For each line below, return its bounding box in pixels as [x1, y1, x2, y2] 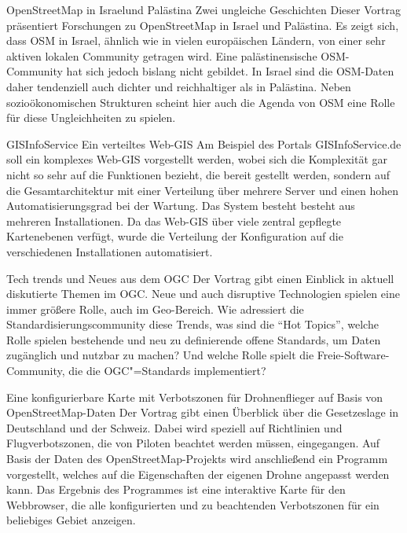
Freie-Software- [317, 347, 390, 363]
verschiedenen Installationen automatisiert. [6, 243, 213, 259]
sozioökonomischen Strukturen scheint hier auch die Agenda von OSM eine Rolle [6, 94, 395, 110]
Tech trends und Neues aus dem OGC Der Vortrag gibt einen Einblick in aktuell [6, 270, 394, 286]
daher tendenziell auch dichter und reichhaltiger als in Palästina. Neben [6, 78, 351, 94]
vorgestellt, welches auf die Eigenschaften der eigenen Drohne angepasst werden [6, 465, 390, 482]
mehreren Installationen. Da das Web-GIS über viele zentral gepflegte [6, 212, 342, 229]
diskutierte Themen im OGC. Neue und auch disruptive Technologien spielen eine [6, 285, 400, 302]
